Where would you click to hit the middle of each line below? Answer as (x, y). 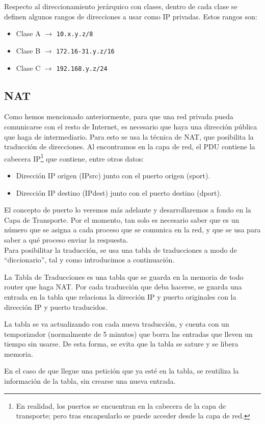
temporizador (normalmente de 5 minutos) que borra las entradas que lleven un (128, 334)
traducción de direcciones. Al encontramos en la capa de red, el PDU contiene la (130, 147)
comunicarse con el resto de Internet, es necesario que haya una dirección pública (131, 126)
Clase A (28, 33)
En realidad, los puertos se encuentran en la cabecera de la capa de (121, 405)
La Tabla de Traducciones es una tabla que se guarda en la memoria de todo (124, 276)
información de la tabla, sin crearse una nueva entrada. (90, 381)
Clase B (28, 50)
